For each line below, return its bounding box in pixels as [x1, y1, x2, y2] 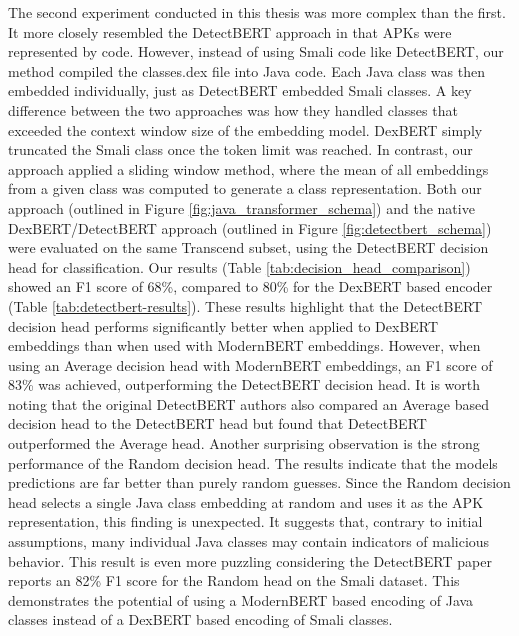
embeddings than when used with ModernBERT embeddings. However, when [8, 335, 481, 356]
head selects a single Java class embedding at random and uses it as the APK [8, 491, 484, 512]
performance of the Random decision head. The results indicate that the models [8, 452, 498, 473]
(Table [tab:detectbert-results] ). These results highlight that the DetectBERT [8, 295, 483, 316]
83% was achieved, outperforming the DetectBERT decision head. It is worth [8, 374, 481, 395]
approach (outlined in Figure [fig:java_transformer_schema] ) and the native [8, 197, 475, 218]
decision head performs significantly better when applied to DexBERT [8, 315, 439, 336]
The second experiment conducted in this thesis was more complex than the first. [8, 2, 506, 22]
